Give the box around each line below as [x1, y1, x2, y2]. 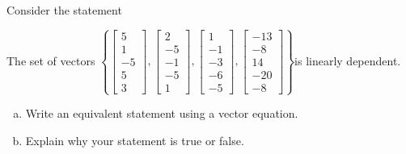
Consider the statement [6, 2, 122, 18]
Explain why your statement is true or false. [25, 131, 244, 148]
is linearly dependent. [294, 52, 401, 69]
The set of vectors [6, 52, 95, 69]
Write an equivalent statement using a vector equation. [25, 105, 298, 122]
